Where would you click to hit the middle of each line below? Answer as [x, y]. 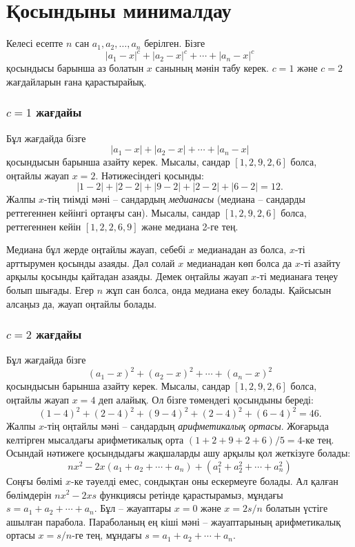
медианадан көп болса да [239, 262]
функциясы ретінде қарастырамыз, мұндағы [191, 494]
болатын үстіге [297, 508]
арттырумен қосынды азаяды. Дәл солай [91, 262]
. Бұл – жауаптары [133, 508]
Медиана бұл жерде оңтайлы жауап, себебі [96, 249]
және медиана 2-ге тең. [190, 226]
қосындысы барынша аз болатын [75, 68]
